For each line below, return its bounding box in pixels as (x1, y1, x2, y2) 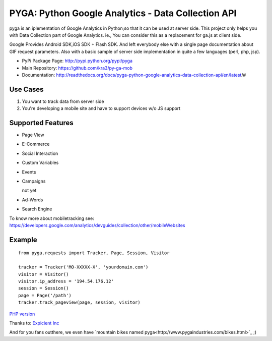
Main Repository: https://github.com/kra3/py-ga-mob (22, 65, 133, 71)
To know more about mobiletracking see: (9, 215, 94, 221)
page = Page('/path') (18, 293, 72, 298)
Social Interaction (22, 150, 58, 156)
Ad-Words (22, 197, 43, 203)
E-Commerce (22, 141, 50, 147)
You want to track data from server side (22, 98, 104, 104)
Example (9, 235, 37, 244)
